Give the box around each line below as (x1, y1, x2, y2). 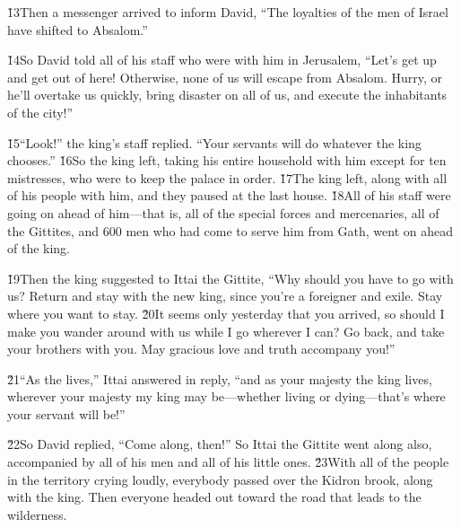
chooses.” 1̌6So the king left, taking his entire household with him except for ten (7, 151, 447, 170)
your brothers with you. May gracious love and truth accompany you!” (7, 339, 396, 358)
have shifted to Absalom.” (7, 20, 148, 39)
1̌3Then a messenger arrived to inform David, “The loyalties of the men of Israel (7, 3, 448, 21)
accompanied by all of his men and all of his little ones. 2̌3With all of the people (7, 452, 449, 471)
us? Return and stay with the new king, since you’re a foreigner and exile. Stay (7, 286, 443, 305)
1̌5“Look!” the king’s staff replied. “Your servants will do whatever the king (7, 133, 422, 152)
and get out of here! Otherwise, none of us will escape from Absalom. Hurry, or (7, 67, 443, 86)
